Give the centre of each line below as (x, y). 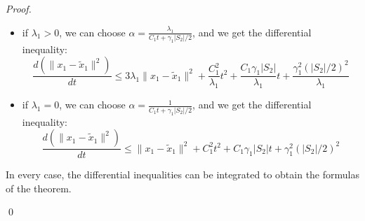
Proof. (19, 8)
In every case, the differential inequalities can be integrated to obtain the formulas (182, 174)
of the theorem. (39, 188)
